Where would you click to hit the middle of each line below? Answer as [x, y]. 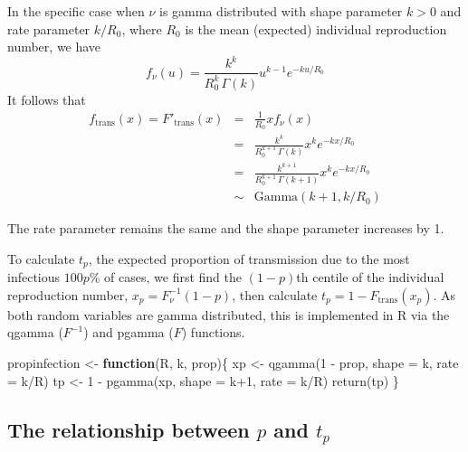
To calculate [41, 258]
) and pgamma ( [129, 332]
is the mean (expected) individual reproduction [316, 28]
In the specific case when [76, 11]
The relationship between [129, 429]
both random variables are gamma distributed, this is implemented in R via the [229, 314]
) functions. [213, 332]
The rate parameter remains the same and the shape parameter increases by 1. [226, 228]
